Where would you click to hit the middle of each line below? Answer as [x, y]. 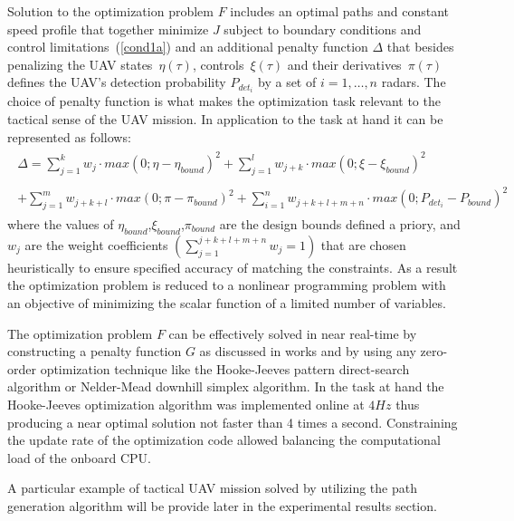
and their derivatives [344, 64]
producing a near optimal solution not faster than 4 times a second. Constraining [233, 422]
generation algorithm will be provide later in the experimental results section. [222, 505]
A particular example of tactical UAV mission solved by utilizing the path [212, 488]
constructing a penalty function [95, 351]
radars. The [414, 82]
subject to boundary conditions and [323, 29]
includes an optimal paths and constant [340, 11]
